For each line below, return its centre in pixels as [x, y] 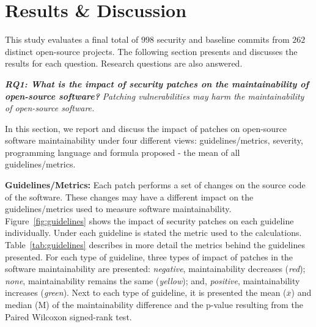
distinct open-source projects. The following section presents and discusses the [151, 51]
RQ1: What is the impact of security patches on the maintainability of [157, 83]
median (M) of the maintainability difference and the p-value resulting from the [154, 304]
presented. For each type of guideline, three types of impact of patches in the [149, 256]
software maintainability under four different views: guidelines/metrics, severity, [154, 140]
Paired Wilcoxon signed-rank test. [68, 316]
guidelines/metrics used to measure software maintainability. [118, 209]
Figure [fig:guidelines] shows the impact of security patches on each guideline [149, 220]
